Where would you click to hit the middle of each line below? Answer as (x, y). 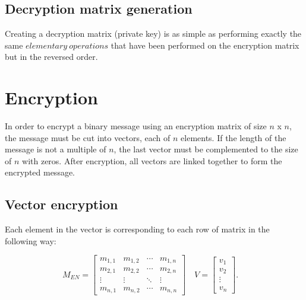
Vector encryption (61, 204)
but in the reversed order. (51, 57)
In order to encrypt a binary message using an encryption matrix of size (136, 126)
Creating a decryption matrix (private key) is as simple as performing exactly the (153, 33)
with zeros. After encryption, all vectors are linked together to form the (152, 160)
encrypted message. (40, 172)
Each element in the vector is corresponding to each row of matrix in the (137, 229)
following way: (31, 240)
